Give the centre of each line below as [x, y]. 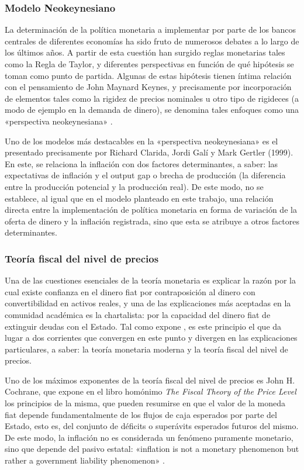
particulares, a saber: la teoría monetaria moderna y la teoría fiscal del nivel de [146, 349]
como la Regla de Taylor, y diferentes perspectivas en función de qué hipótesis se [149, 64]
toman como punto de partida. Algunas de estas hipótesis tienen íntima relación [148, 75]
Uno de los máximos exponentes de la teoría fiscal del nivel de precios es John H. [150, 380]
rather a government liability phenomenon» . [85, 460]
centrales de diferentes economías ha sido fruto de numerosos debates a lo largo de [152, 41]
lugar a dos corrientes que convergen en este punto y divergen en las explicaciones [151, 338]
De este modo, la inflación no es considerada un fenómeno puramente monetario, [149, 437]
